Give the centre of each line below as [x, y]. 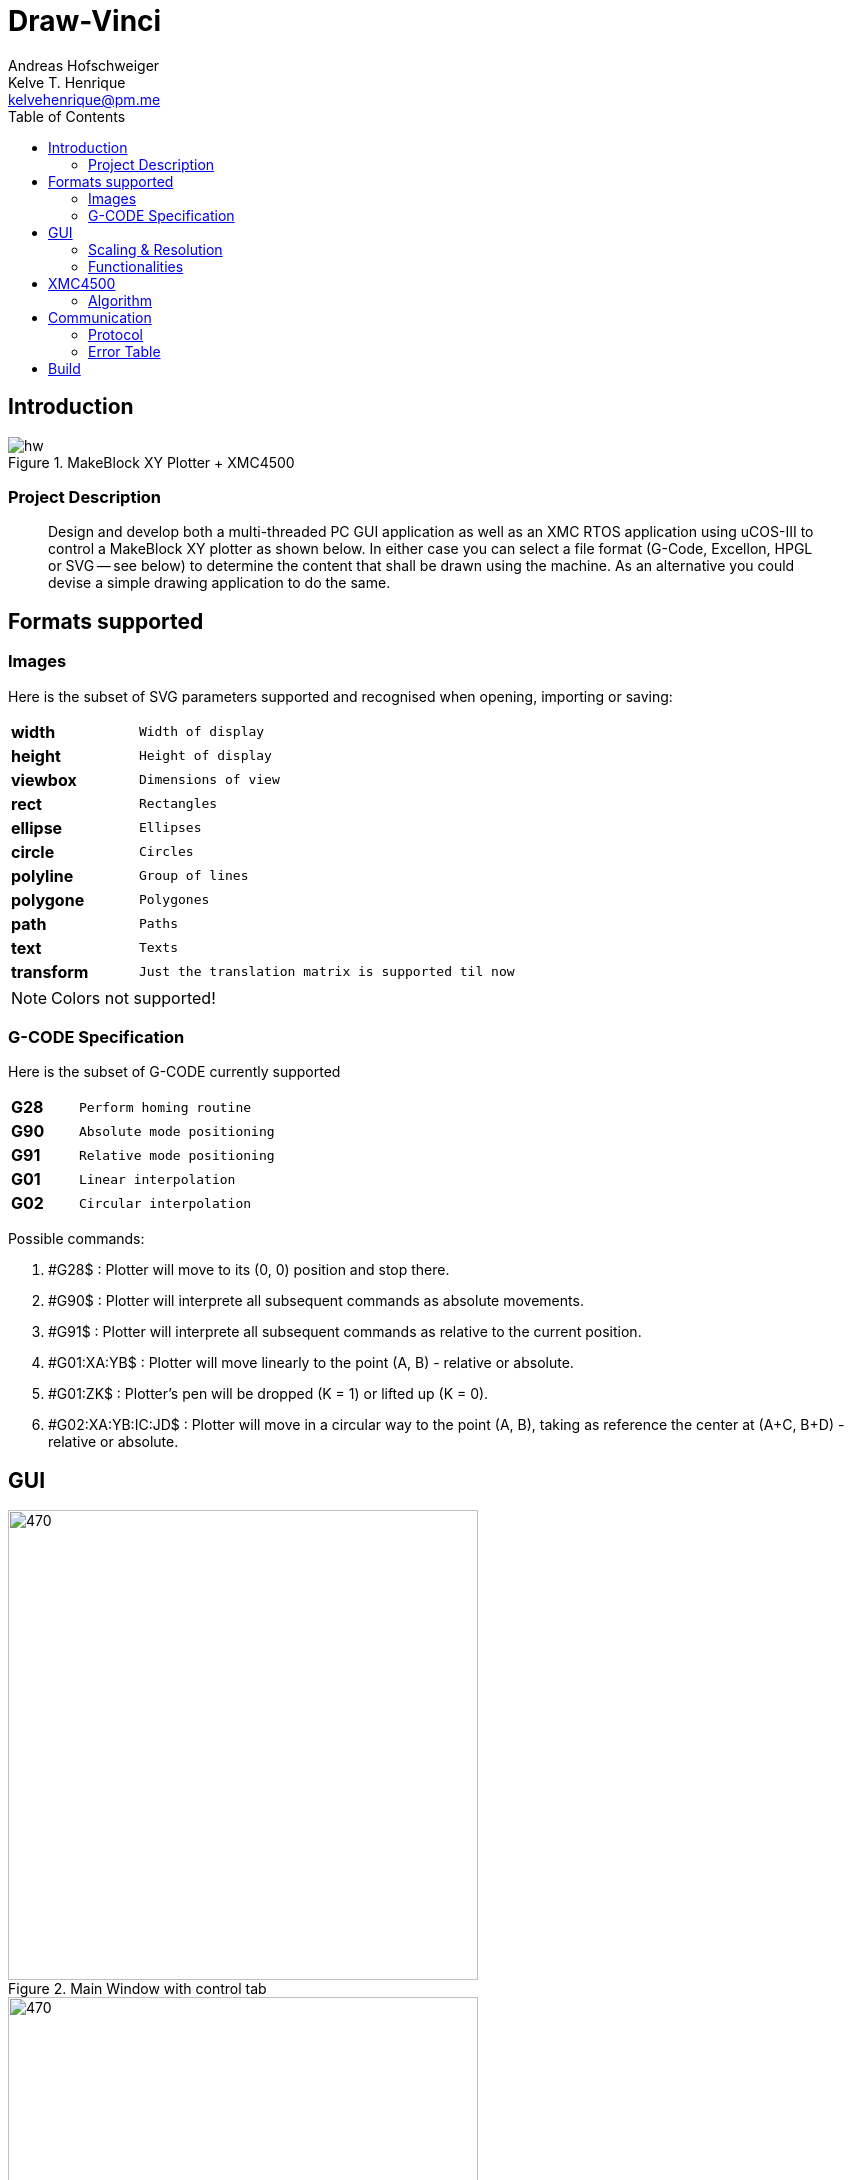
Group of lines [193, 876]
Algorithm [120, 300]
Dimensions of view [209, 780]
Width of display [201, 732]
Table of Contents [67, 116]
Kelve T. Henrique [67, 82]
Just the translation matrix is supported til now [326, 972]
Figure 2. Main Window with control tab [137, 1989]
